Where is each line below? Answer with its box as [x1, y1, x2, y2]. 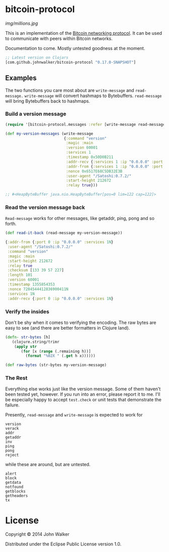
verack [5, 426, 19, 431]
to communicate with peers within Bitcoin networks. [5, 35, 113, 41]
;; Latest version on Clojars [5, 55, 69, 60]
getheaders [5, 493, 28, 498]
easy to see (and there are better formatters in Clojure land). [5, 325, 130, 331]
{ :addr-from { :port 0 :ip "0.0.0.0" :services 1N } [5, 240, 114, 245]
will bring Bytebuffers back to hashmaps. [5, 98, 91, 104]
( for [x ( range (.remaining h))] [21, 349, 92, 354]
